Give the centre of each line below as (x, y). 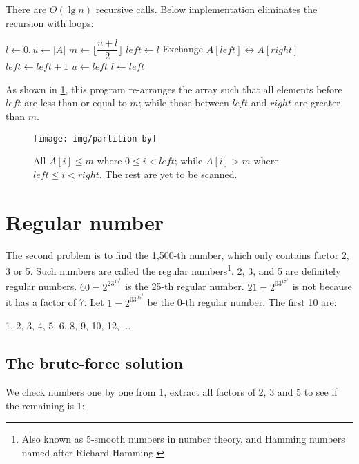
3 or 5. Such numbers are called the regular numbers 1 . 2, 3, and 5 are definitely (173, 270)
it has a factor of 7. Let (55, 302)
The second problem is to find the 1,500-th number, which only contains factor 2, (177, 254)
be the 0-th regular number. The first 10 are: (242, 302)
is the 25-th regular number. (185, 286)
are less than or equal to (76, 103)
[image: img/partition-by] (95, 138)
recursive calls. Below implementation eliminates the (206, 9)
